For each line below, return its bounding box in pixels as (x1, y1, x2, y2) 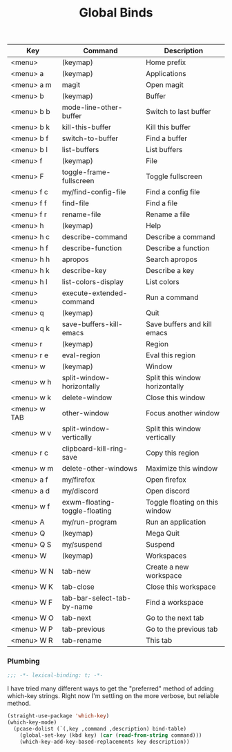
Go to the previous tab (146, 624, 218, 634)
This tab (146, 636, 173, 646)
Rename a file (146, 209, 190, 219)
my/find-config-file (61, 187, 126, 197)
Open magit (146, 80, 184, 90)
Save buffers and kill (146, 319, 212, 329)
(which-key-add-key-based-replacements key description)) (19, 738, 190, 745)
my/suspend (61, 540, 102, 549)
